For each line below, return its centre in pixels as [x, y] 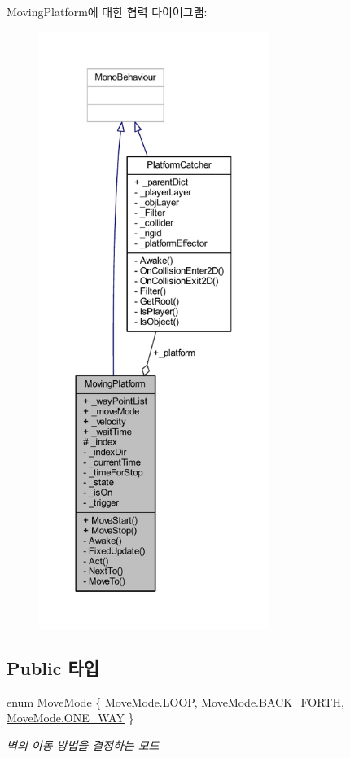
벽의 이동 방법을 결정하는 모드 [83, 745]
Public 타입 [53, 667]
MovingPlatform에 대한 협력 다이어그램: [107, 11]
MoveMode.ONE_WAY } [70, 718]
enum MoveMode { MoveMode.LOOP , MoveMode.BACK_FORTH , [175, 701]
